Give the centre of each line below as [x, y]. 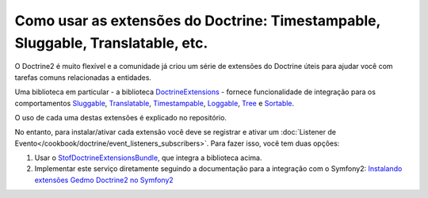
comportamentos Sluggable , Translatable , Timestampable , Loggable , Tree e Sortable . [155, 103]
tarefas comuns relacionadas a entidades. [83, 77]
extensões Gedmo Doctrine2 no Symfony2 [104, 180]
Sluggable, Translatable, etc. [111, 43]
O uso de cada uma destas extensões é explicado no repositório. [121, 117]
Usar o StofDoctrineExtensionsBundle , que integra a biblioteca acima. [148, 158]
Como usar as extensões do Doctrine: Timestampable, [197, 21]
